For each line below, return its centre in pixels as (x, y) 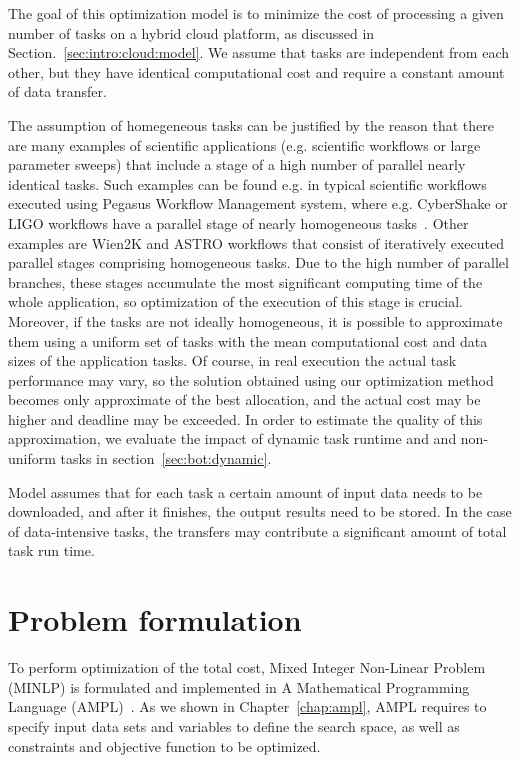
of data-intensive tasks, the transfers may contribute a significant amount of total (257, 530)
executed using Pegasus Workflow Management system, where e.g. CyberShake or (258, 203)
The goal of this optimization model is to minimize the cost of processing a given (256, 13)
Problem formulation (155, 619)
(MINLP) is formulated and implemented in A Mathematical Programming (239, 686)
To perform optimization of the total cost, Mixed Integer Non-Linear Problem (247, 667)
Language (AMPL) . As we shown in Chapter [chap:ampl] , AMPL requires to (247, 706)
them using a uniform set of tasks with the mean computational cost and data (248, 340)
